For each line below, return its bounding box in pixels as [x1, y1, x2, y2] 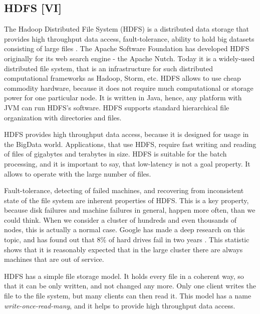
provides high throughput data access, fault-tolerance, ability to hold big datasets [4, 33, 254, 44]
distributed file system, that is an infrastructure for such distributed [4, 63, 213, 73]
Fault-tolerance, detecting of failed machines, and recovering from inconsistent [4, 185, 244, 196]
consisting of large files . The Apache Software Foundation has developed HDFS [4, 43, 249, 54]
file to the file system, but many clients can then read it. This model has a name [4, 290, 251, 301]
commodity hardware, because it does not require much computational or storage [4, 82, 253, 93]
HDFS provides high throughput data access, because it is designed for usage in [4, 129, 249, 139]
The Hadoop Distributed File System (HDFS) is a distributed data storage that [4, 24, 249, 34]
